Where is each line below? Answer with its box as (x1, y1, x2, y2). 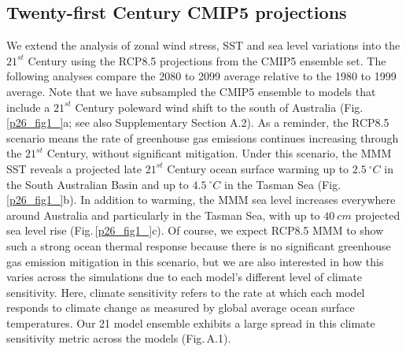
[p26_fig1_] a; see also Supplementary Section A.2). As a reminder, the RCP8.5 (6, 114, 389, 131)
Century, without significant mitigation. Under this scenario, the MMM (46, 145, 392, 161)
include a (6, 98, 50, 115)
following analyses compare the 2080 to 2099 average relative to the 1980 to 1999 (6, 68, 397, 84)
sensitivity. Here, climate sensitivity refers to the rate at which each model (6, 283, 365, 300)
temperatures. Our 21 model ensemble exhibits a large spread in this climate (6, 314, 375, 331)
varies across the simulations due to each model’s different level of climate (6, 269, 363, 285)
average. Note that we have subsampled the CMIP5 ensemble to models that (6, 83, 376, 99)
